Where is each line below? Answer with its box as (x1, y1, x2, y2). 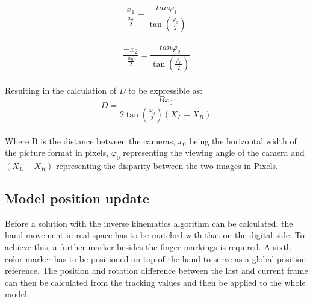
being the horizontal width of (189, 134, 297, 147)
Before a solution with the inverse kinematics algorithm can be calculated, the (5, 217, 293, 229)
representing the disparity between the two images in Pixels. (56, 159, 278, 172)
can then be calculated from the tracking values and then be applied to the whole (5, 276, 306, 288)
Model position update (5, 189, 150, 207)
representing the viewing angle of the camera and (123, 146, 305, 159)
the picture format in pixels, (5, 146, 109, 159)
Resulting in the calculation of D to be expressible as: (5, 84, 203, 96)
